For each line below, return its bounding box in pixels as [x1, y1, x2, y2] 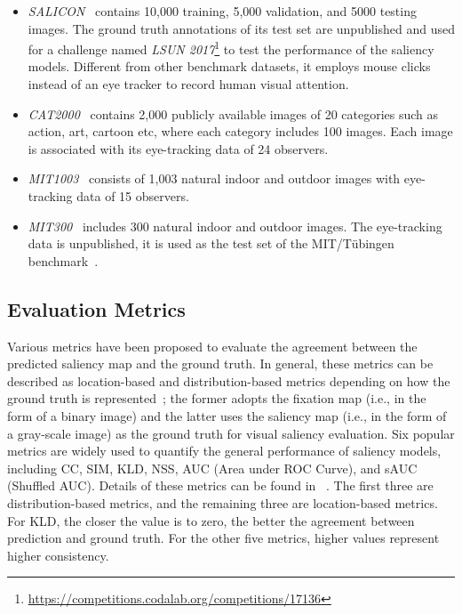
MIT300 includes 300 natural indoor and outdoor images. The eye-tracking [28, 216, 442, 235]
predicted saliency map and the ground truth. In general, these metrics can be [7, 354, 434, 373]
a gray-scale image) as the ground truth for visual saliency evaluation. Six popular [7, 424, 455, 442]
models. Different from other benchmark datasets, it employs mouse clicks [28, 57, 431, 76]
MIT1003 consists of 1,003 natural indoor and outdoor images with [28, 169, 401, 188]
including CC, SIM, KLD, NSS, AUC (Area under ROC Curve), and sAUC [7, 458, 418, 477]
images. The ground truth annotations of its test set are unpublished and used [28, 19, 455, 37]
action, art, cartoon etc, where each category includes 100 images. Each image [28, 122, 453, 141]
